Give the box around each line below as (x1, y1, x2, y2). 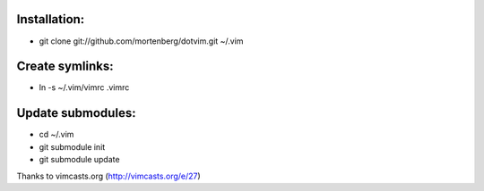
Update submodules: (16, 105, 136, 120)
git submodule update (39, 154, 120, 165)
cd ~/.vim (39, 129, 74, 140)
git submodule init (39, 141, 106, 152)
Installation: (16, 12, 85, 27)
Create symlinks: (16, 59, 114, 74)
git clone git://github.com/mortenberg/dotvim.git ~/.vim (39, 36, 244, 46)
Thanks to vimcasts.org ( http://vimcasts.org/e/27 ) (16, 170, 201, 181)
